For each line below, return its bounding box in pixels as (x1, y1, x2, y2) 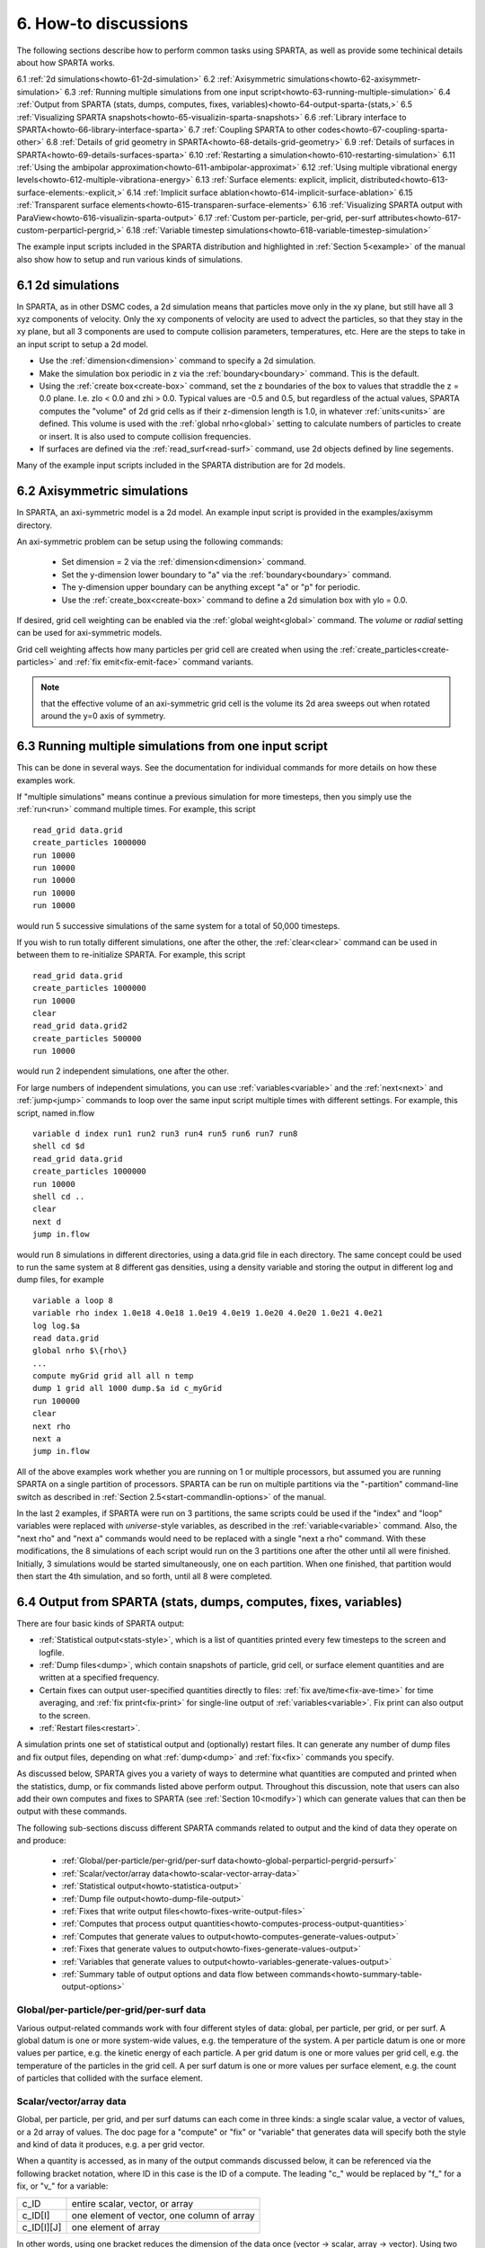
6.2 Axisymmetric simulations (16, 484, 189, 499)
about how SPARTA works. (16, 57, 116, 67)
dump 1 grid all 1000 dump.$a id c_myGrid (32, 1383, 223, 1394)
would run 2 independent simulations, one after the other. (16, 1066, 229, 1076)
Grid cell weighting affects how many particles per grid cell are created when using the (16, 644, 339, 655)
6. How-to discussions (16, 13, 189, 33)
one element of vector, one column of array (71, 2208, 255, 2221)
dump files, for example (16, 1274, 105, 1285)
